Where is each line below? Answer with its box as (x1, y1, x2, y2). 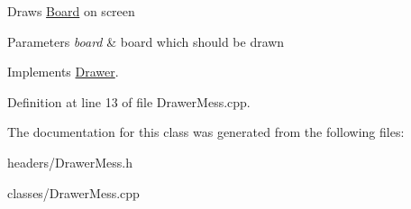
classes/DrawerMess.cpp (7, 183, 140, 202)
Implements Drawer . (7, 62, 119, 81)
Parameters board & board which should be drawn (7, 32, 285, 50)
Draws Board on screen (7, 2, 135, 20)
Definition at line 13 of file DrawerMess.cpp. (7, 92, 251, 111)
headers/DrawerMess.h (7, 152, 132, 171)
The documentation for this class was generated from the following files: (7, 123, 405, 141)
